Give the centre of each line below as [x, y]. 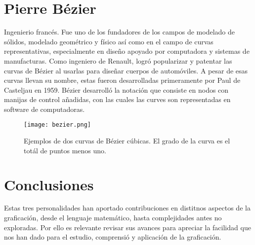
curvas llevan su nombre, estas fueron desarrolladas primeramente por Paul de [122, 80]
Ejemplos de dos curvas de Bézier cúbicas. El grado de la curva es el [127, 141]
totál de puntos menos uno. [65, 150]
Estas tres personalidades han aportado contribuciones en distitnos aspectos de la [127, 208]
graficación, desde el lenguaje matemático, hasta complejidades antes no [113, 218]
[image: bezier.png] [58, 125]
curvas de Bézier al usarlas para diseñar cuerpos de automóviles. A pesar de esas [126, 70]
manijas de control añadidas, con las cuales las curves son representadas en [117, 99]
